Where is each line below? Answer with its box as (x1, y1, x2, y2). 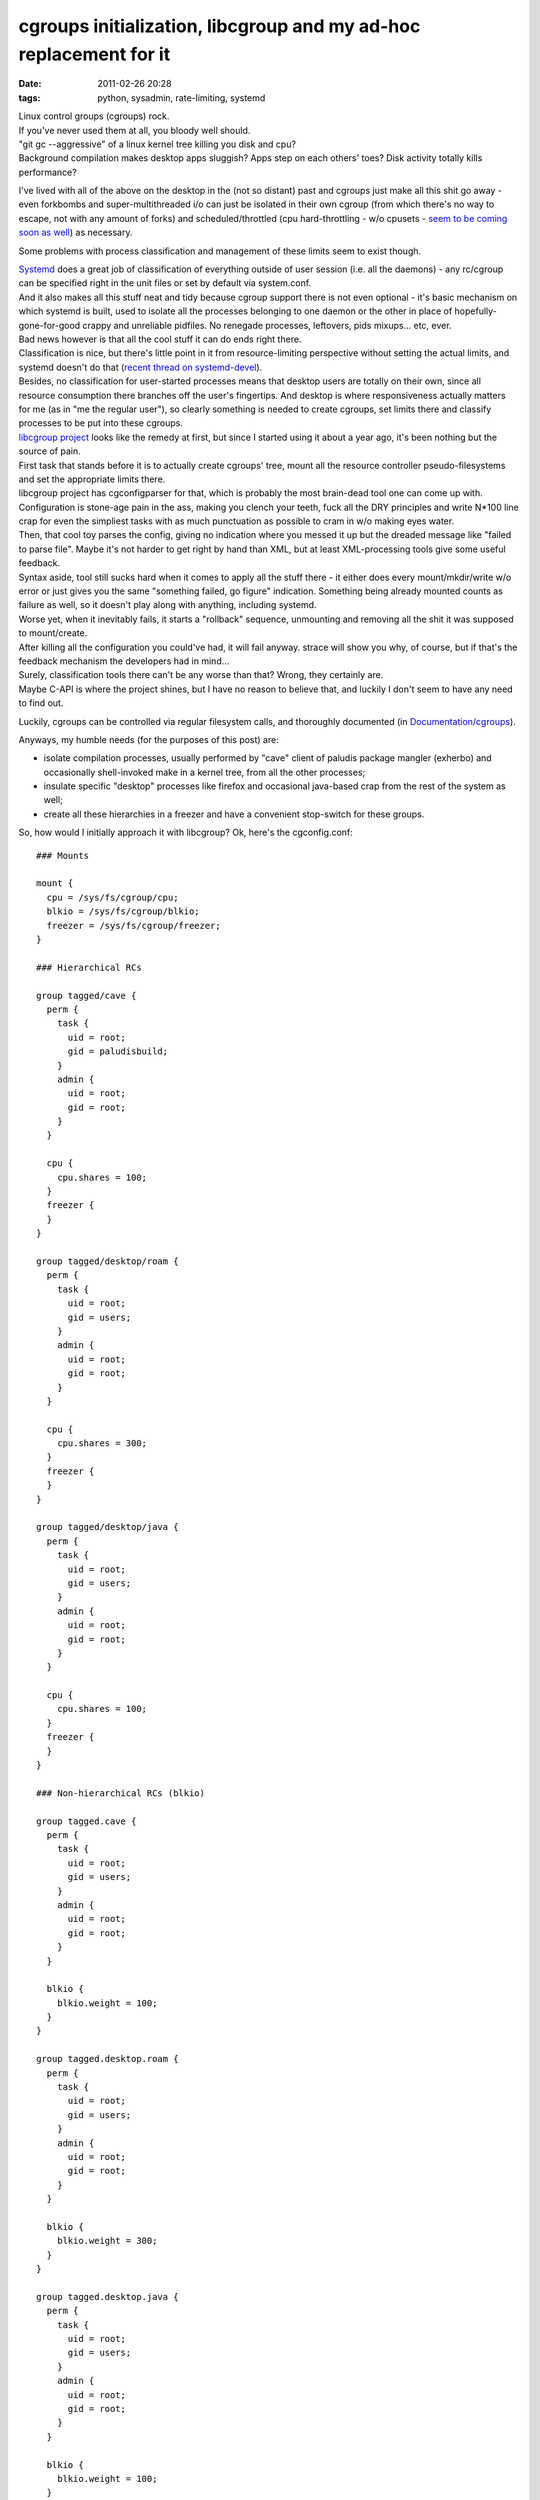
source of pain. (18, 445, 81, 457)
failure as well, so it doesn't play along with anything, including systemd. (18, 599, 317, 611)
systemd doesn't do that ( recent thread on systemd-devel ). (18, 361, 263, 373)
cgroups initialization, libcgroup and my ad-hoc (18, 15, 421, 37)
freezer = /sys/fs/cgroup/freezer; (46, 920, 222, 931)
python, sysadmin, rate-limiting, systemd (97, 91, 266, 104)
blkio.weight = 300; (56, 2235, 158, 2247)
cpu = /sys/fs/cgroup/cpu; (46, 891, 179, 903)
